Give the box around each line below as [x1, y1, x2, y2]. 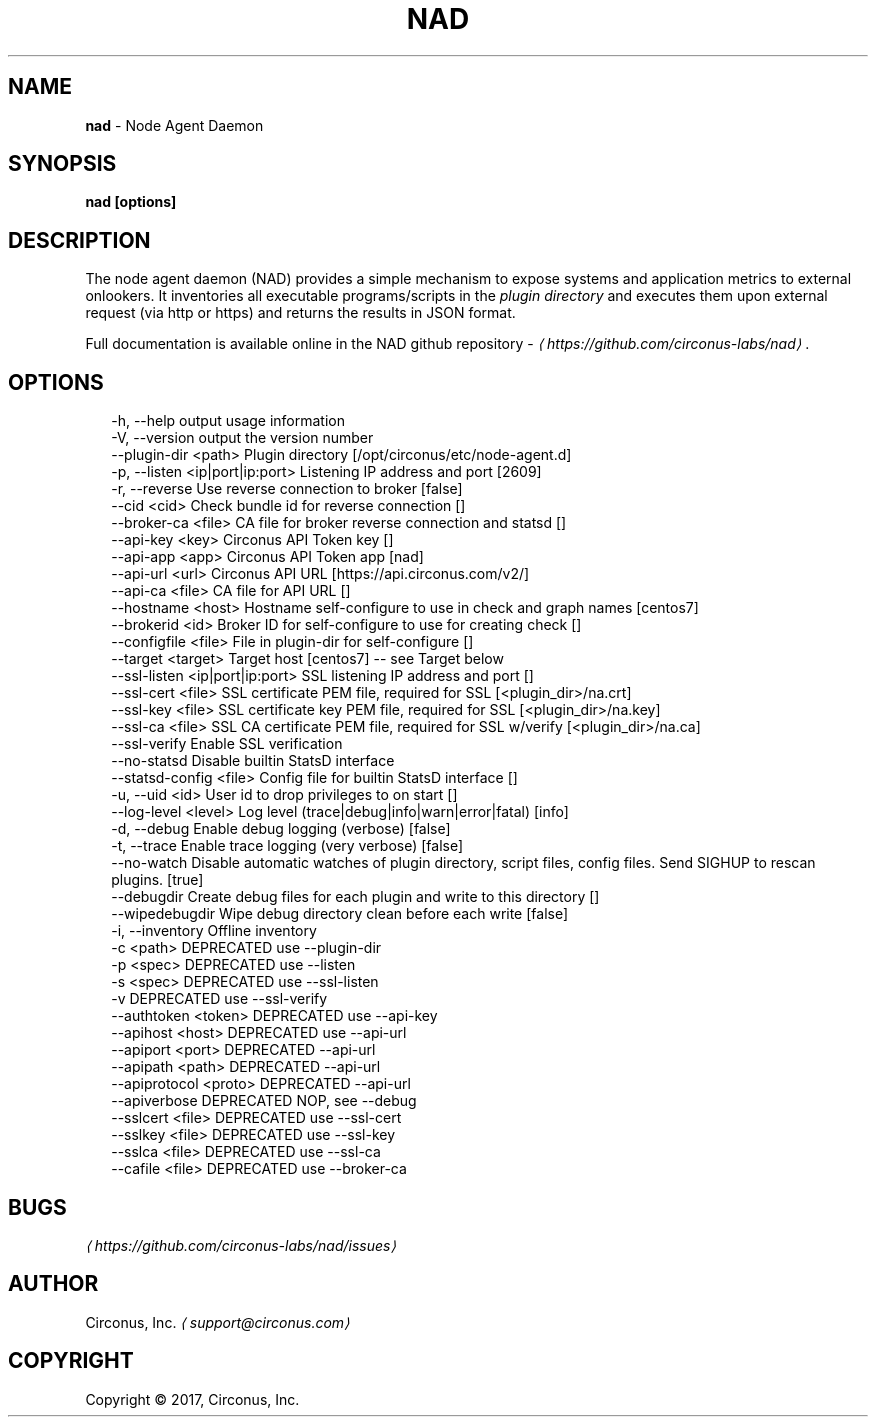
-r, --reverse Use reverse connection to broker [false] [111, 480, 463, 498]
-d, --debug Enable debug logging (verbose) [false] [111, 820, 451, 838]
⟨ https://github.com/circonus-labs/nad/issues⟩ [85, 1236, 396, 1254]
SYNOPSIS [8, 151, 117, 177]
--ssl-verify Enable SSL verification [111, 735, 343, 753]
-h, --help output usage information [111, 412, 346, 430]
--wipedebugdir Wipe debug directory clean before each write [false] [111, 905, 569, 923]
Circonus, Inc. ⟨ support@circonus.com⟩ [85, 1313, 350, 1331]
